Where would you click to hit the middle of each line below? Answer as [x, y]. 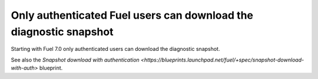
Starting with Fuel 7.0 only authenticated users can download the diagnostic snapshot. [115, 49]
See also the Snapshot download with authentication [75, 60]
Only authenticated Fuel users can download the [132, 15]
